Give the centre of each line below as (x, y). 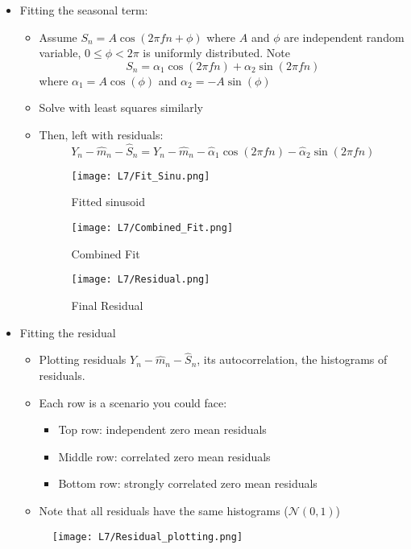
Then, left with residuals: (101, 134)
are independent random (344, 37)
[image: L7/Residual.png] (141, 280)
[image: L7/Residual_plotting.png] (147, 537)
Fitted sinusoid (108, 202)
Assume (58, 37)
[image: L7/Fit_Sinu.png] (141, 176)
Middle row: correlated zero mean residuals (164, 456)
